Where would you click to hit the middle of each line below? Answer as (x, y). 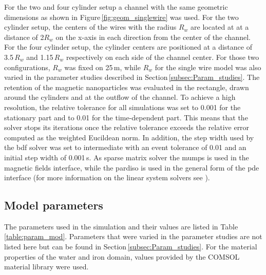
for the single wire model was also (208, 67)
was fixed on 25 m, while (102, 67)
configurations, (27, 67)
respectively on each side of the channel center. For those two (163, 57)
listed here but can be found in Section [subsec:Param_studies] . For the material (131, 247)
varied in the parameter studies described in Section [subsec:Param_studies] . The (132, 77)
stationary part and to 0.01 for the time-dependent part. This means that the (126, 117)
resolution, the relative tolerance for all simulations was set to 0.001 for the (122, 107)
